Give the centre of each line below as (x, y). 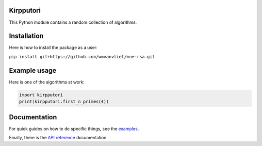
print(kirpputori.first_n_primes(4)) (64, 102)
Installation (26, 36)
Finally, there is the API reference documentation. (58, 137)
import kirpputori (41, 95)
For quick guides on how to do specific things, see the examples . (74, 129)
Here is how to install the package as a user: (53, 48)
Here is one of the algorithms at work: (47, 82)
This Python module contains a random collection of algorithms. (73, 22)
